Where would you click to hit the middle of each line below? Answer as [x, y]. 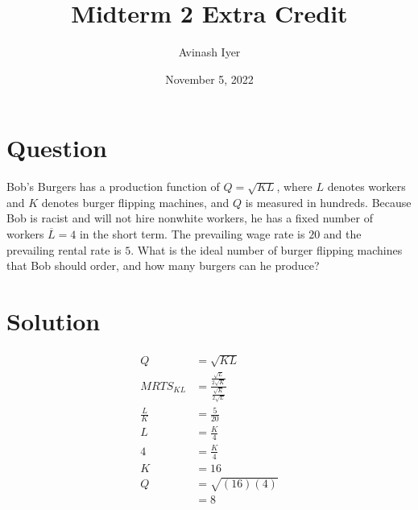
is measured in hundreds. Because [328, 202]
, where [294, 187]
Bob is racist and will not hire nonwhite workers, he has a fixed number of [190, 218]
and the [342, 234]
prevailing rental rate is [64, 249]
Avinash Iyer [209, 52]
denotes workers [366, 187]
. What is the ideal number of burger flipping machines [267, 249]
